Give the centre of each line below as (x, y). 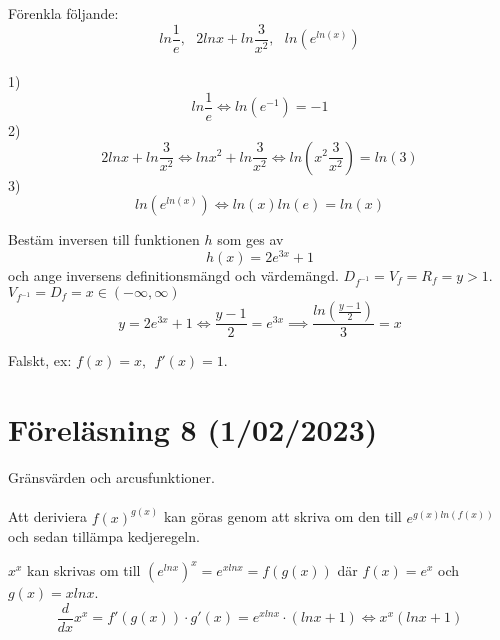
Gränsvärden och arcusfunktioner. (111, 477)
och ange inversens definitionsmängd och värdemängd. (173, 274)
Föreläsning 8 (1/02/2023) (193, 429)
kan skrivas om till (84, 570)
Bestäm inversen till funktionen (104, 239)
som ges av (250, 239)
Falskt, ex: (40, 360)
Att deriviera (48, 516)
